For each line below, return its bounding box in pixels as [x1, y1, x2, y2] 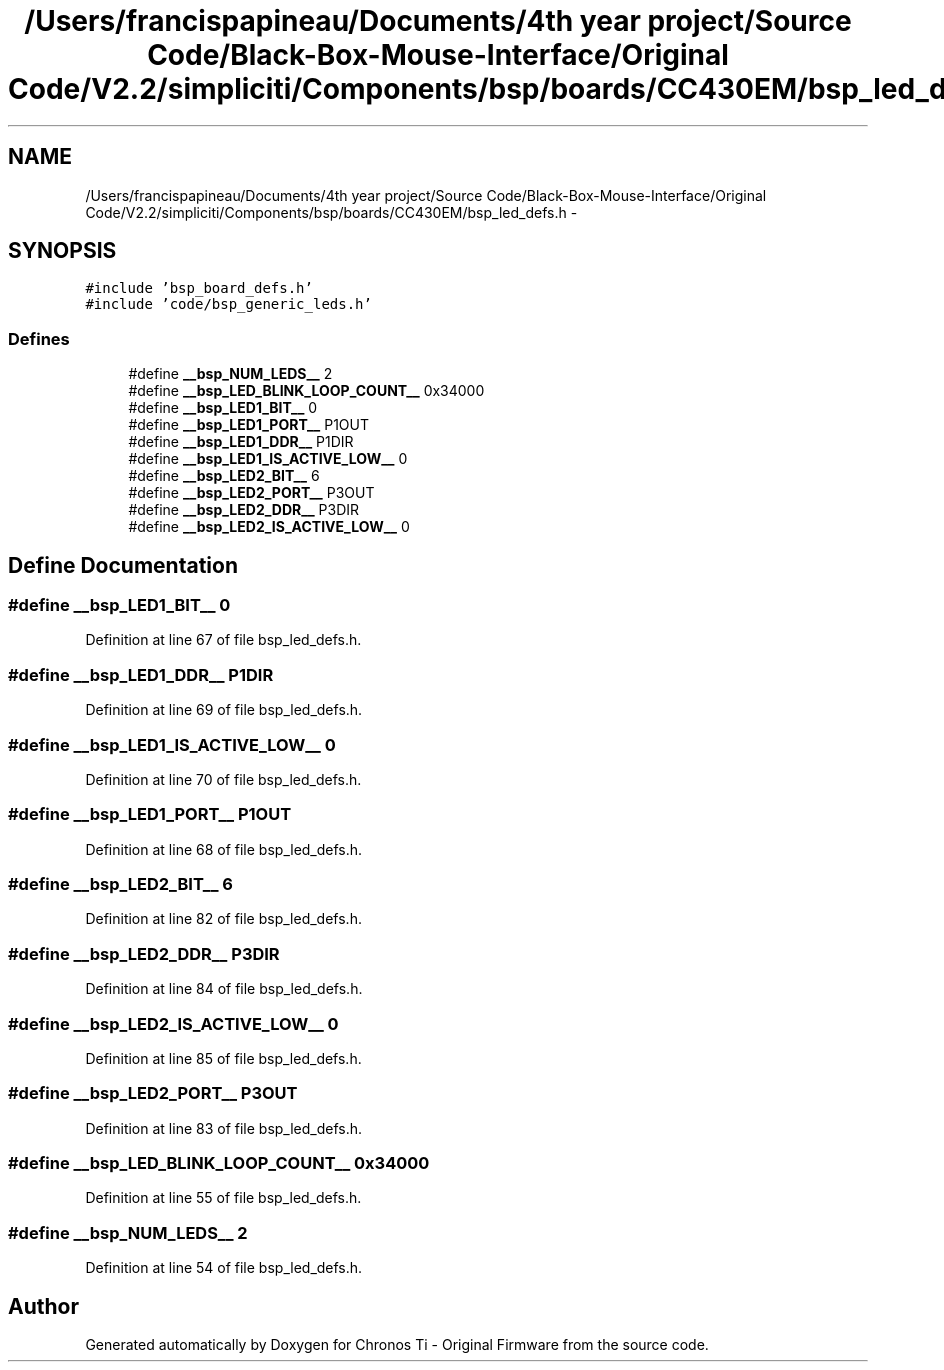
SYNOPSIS [8, 238, 117, 264]
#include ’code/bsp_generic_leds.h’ [85, 296, 372, 313]
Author [8, 1293, 79, 1319]
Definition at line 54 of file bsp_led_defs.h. [85, 1259, 363, 1277]
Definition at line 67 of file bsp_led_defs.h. [85, 631, 362, 649]
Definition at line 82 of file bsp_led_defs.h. [85, 910, 362, 928]
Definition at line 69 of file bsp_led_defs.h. [85, 701, 363, 719]
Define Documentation [8, 552, 238, 578]
